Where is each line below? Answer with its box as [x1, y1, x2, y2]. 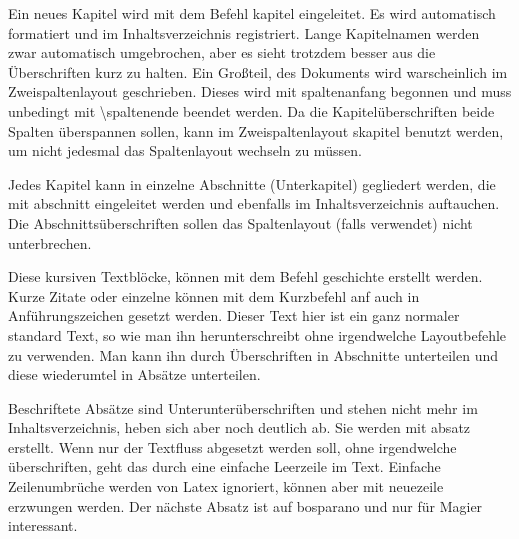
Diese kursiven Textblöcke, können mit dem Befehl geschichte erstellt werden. [8, 266, 483, 287]
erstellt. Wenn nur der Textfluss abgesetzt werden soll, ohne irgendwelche [8, 436, 457, 457]
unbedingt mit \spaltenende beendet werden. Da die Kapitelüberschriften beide [8, 100, 495, 121]
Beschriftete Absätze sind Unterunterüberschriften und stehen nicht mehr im [8, 397, 478, 418]
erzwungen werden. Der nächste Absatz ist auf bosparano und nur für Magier [8, 495, 483, 516]
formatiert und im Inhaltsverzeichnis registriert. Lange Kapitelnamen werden [8, 22, 480, 43]
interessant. [8, 515, 78, 536]
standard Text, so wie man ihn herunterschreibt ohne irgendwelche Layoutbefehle [8, 324, 507, 345]
